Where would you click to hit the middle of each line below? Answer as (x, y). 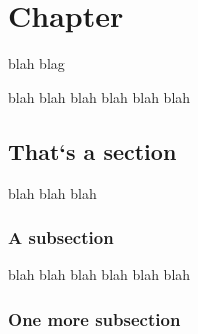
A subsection (61, 237)
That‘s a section (92, 150)
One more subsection (94, 318)
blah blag (36, 63)
